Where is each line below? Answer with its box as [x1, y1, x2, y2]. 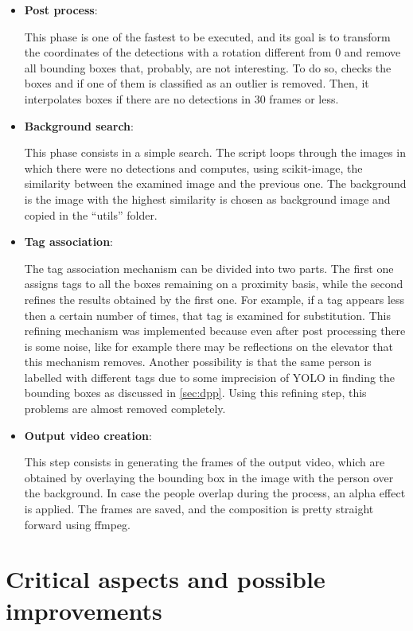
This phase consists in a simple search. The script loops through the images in [24, 144, 406, 161]
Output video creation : [24, 427, 152, 443]
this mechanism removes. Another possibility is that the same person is [24, 353, 372, 370]
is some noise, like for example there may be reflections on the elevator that [24, 337, 393, 354]
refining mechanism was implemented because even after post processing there [24, 322, 406, 339]
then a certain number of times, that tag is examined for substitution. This [24, 306, 391, 323]
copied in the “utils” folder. [24, 206, 158, 223]
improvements [6, 594, 162, 626]
